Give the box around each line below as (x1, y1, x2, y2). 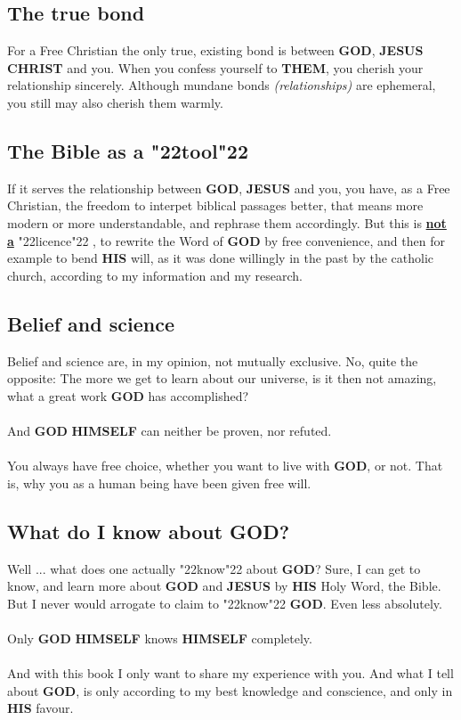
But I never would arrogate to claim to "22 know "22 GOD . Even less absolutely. (7, 593, 442, 612)
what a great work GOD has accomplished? (7, 386, 249, 405)
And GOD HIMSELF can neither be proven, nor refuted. (7, 421, 332, 439)
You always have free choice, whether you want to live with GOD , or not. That (7, 456, 443, 475)
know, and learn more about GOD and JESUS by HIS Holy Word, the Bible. (7, 577, 441, 595)
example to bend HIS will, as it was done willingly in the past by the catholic (7, 249, 433, 267)
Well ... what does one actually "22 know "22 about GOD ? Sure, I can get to (7, 559, 421, 577)
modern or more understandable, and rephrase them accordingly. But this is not (7, 213, 447, 232)
